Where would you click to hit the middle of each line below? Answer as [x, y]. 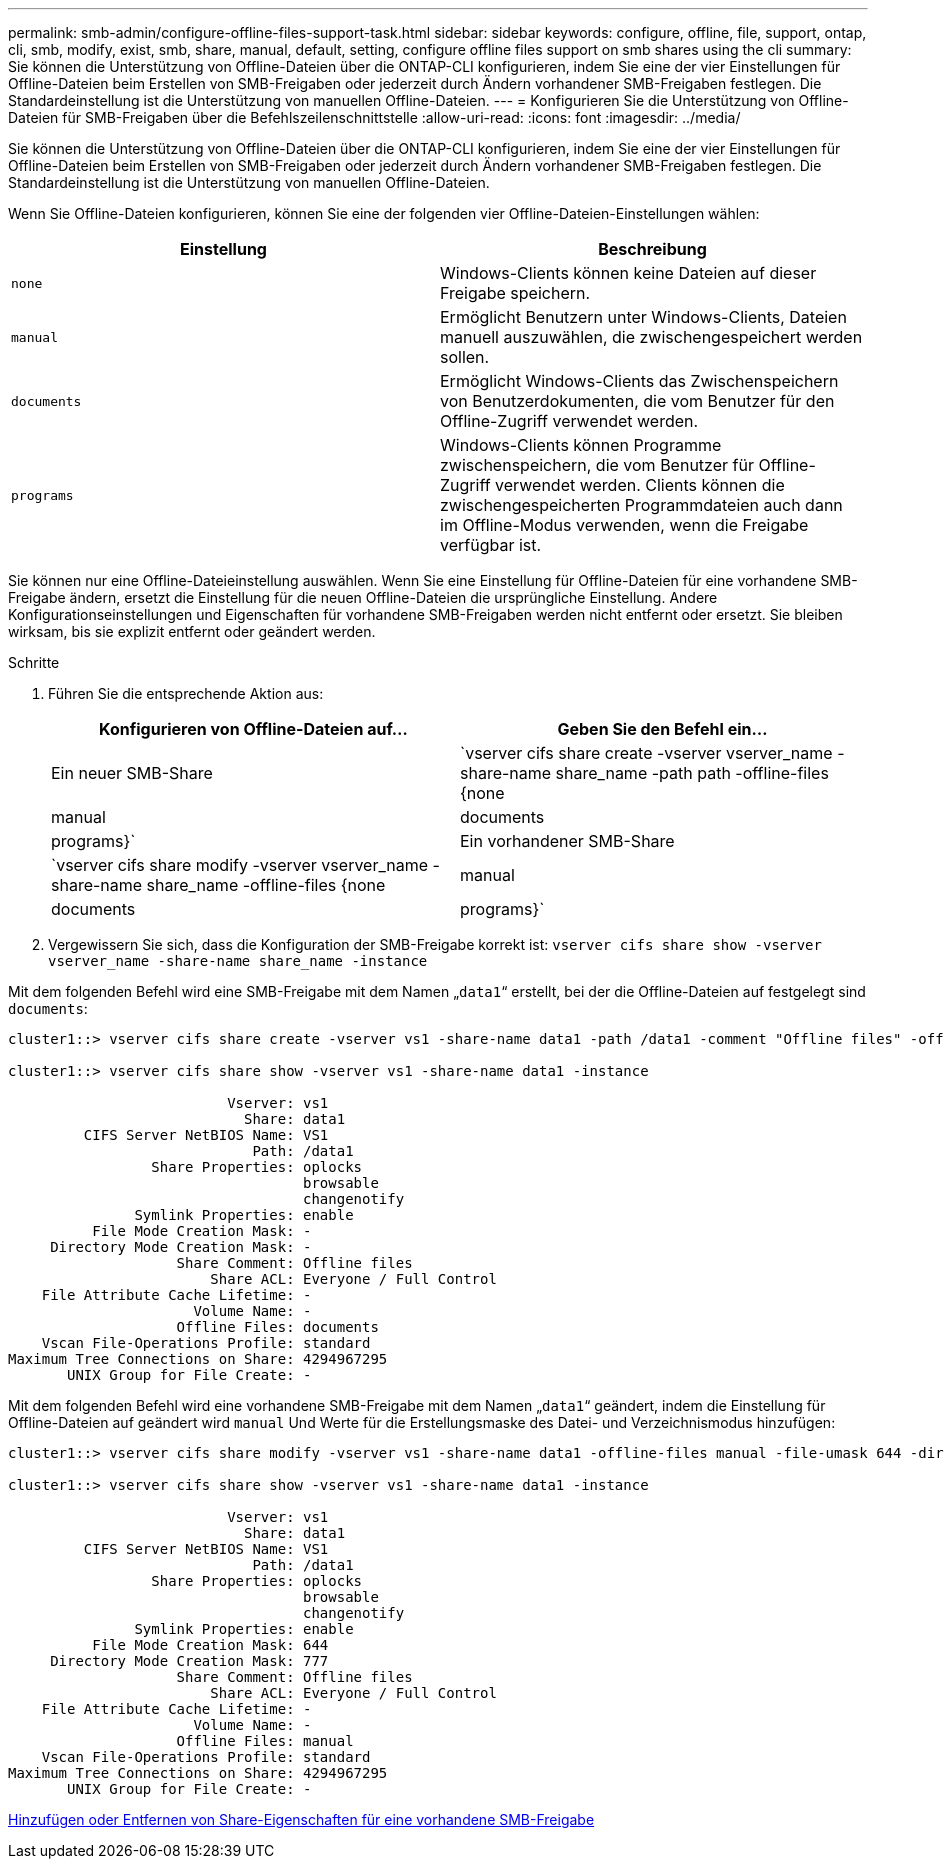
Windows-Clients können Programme [581, 445]
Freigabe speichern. [515, 293]
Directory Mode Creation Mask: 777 [189, 1661]
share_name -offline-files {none [266, 885]
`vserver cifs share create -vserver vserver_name [646, 753]
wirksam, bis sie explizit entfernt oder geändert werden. [192, 631]
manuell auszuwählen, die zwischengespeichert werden [651, 337]
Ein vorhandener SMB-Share [567, 841]
